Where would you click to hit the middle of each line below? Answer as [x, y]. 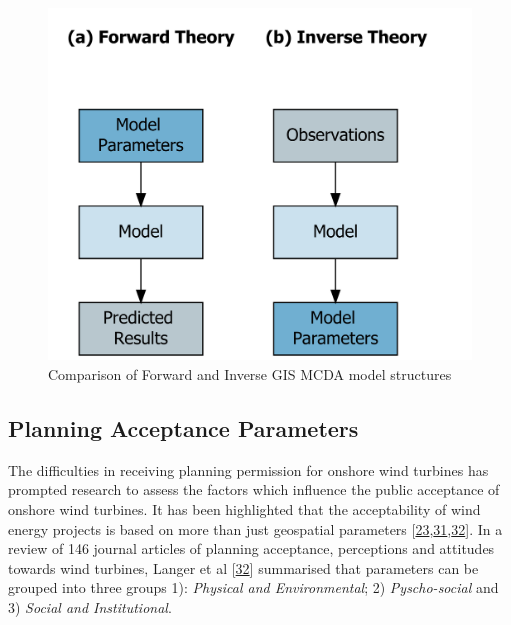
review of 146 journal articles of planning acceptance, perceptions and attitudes [251, 548]
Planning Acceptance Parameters [183, 427]
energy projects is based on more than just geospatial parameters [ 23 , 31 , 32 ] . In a [255, 528]
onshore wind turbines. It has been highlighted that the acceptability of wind [244, 508]
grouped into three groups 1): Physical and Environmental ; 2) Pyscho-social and [253, 587]
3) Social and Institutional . [90, 606]
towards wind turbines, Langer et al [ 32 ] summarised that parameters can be [243, 567]
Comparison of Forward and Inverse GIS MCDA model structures [250, 373]
